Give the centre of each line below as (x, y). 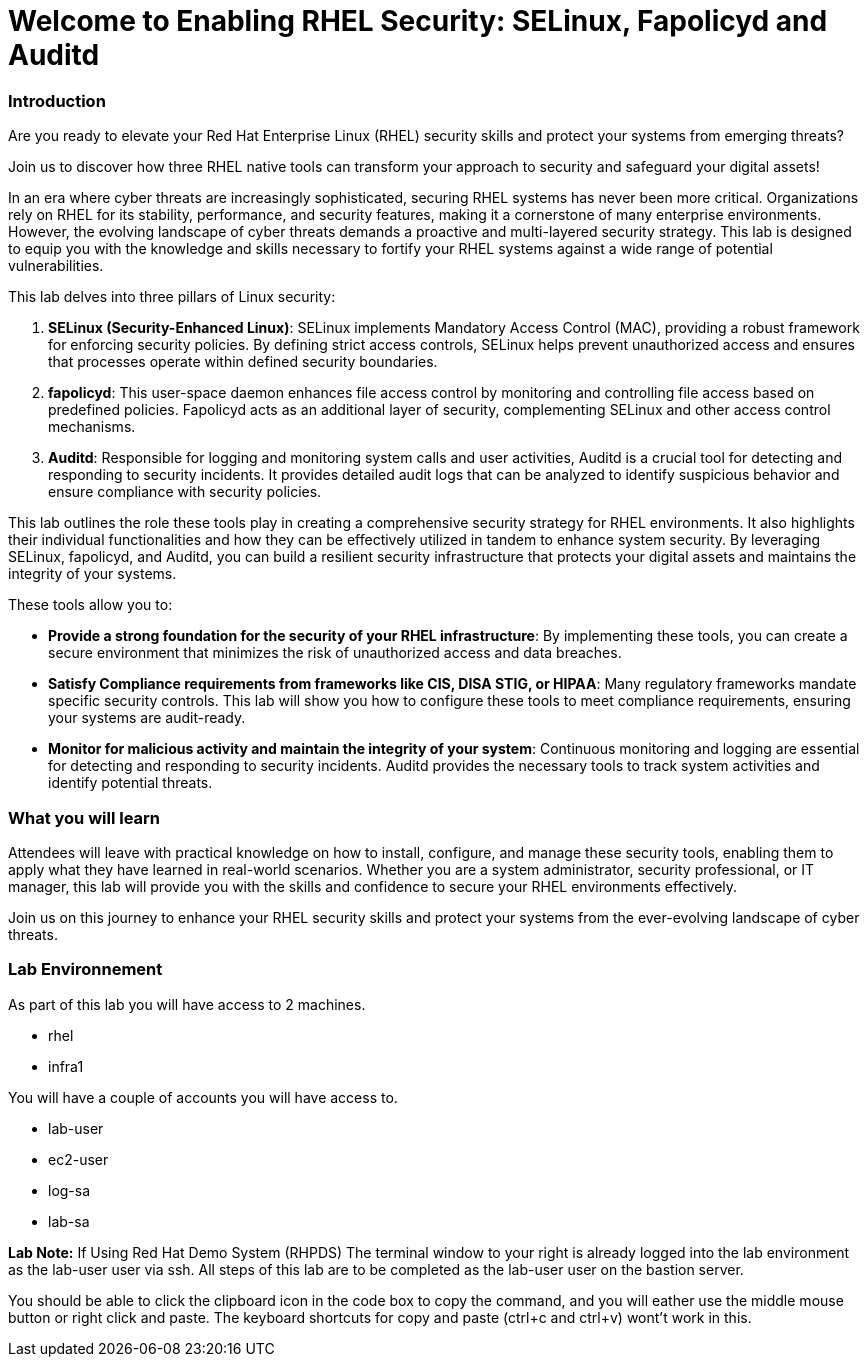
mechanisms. (92, 427)
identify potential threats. (130, 783)
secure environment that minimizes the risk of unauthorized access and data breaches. (335, 653)
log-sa (69, 1190)
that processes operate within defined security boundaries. (243, 362)
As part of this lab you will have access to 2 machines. (187, 1004)
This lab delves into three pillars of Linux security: (172, 297)
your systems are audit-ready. (147, 718)
